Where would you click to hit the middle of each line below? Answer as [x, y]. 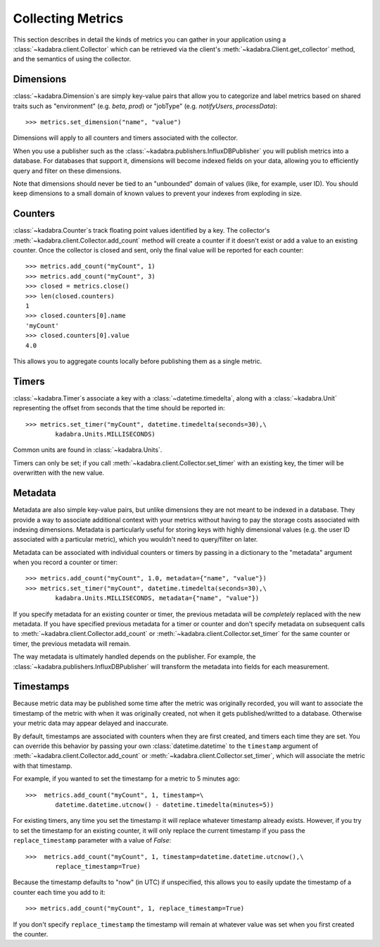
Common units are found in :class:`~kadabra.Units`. [88, 450]
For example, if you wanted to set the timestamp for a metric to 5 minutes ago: [127, 778]
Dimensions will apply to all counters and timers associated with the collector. [126, 138]
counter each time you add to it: [59, 892]
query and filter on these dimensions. [67, 171]
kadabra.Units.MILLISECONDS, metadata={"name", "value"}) [157, 598]
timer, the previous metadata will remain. [72, 643]
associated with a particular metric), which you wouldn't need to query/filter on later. [135, 539]
